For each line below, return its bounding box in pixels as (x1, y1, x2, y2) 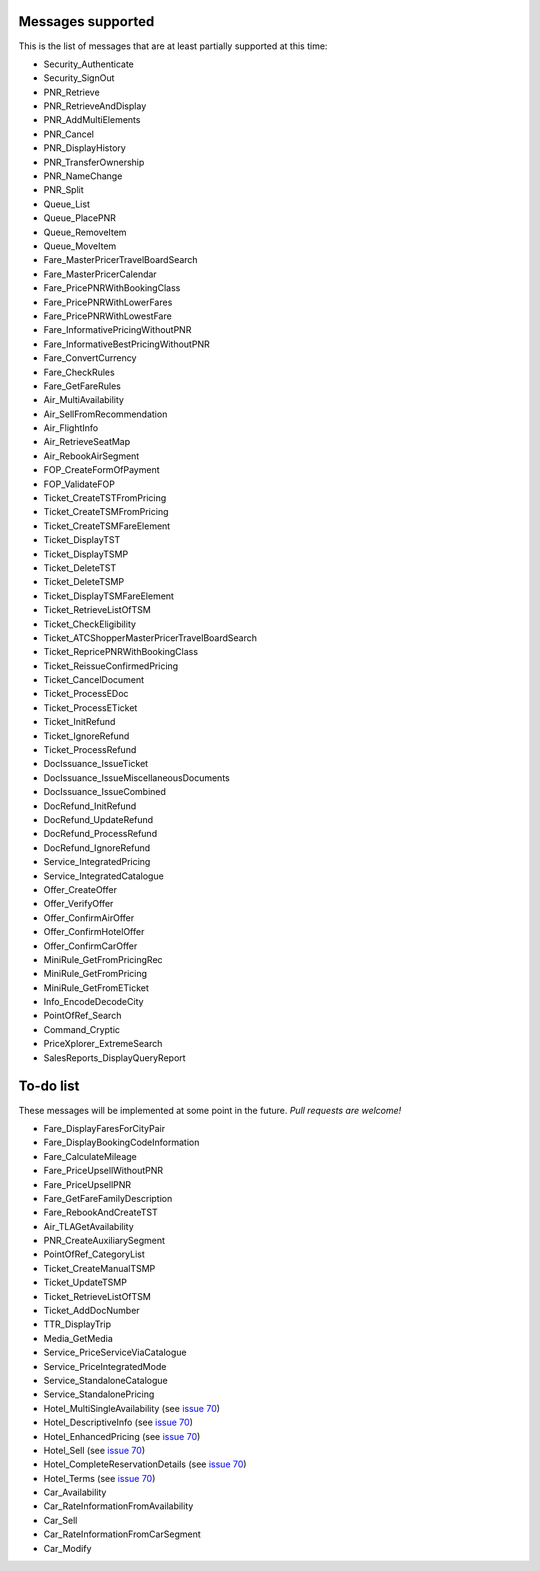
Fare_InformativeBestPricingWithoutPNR (43, 338, 210, 350)
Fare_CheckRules (43, 366, 115, 378)
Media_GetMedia (43, 1332, 114, 1344)
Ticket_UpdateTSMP (43, 1276, 127, 1289)
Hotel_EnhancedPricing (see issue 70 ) (43, 1430, 201, 1442)
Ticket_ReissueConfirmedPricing (43, 660, 179, 672)
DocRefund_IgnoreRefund (43, 841, 151, 854)
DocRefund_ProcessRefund (43, 828, 158, 840)
